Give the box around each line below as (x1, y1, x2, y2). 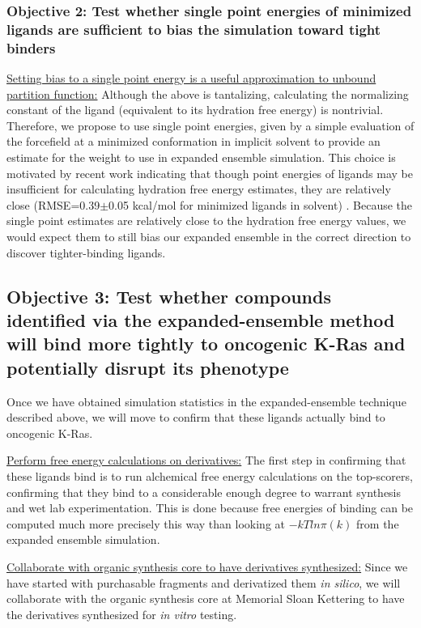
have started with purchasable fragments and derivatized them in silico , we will (6, 574, 401, 591)
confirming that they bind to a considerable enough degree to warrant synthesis (6, 483, 402, 500)
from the (356, 515, 399, 532)
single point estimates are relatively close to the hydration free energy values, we (6, 212, 406, 229)
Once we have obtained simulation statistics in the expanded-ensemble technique (6, 392, 406, 409)
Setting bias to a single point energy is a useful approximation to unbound (6, 70, 376, 87)
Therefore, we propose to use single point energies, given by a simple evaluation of (6, 117, 415, 134)
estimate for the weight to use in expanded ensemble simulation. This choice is (6, 149, 396, 166)
